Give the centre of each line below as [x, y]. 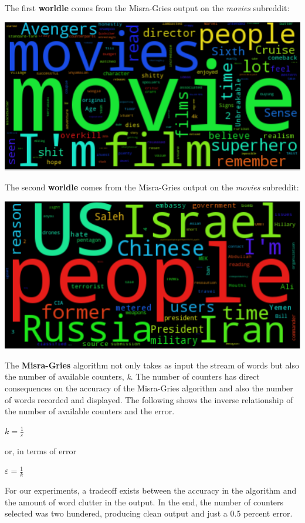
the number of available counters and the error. [90, 411]
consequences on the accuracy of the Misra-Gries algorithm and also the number [149, 388]
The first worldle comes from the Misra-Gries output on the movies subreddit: [147, 8]
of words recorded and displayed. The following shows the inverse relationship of [149, 399]
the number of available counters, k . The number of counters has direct [132, 376]
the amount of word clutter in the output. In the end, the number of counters [144, 502]
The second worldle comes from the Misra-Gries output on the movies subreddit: [152, 187]
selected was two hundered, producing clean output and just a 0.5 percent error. [149, 513]
